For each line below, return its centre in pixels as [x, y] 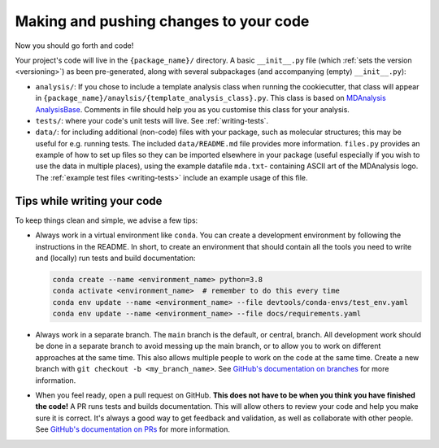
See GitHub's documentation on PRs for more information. [133, 429]
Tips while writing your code [89, 200]
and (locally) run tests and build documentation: [115, 258]
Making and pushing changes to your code [162, 21]
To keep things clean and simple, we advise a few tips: [106, 220]
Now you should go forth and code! [74, 46]
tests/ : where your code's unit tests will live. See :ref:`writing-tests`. [152, 120]
